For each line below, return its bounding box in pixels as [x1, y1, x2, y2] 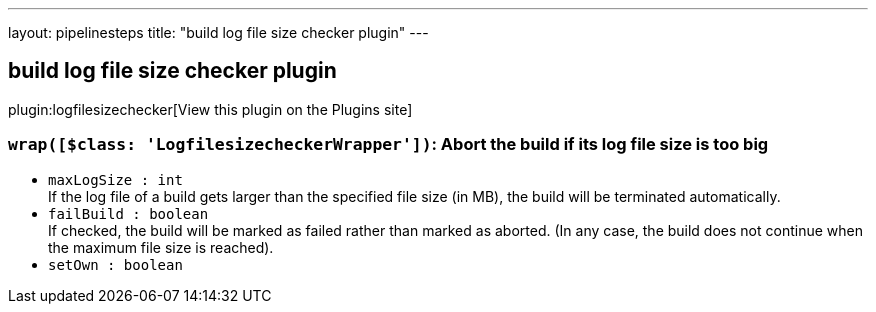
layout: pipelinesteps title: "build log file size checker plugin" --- [8, 24, 429, 41]
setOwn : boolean [48, 256, 183, 273]
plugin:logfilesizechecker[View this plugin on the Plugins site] [8, 100, 413, 118]
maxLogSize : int [48, 171, 183, 188]
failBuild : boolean [48, 205, 209, 222]
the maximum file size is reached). [48, 238, 274, 256]
